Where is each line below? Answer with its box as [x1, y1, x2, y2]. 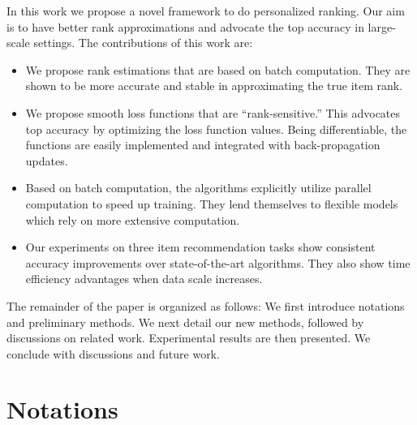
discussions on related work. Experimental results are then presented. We [6, 329, 371, 346]
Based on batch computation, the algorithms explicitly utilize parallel [25, 179, 372, 196]
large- [368, 18, 396, 35]
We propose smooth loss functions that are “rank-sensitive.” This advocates [25, 104, 401, 121]
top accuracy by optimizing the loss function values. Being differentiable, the [25, 120, 407, 137]
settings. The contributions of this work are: [33, 34, 253, 51]
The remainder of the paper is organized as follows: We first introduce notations [6, 297, 405, 314]
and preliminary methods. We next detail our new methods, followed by [6, 313, 364, 330]
